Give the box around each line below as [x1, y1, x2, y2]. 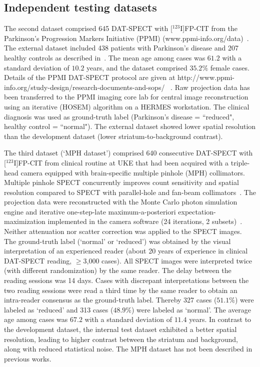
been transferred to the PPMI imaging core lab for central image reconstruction [4, 91, 248, 102]
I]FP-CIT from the [180, 23, 238, 33]
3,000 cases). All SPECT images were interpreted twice [83, 255, 252, 265]
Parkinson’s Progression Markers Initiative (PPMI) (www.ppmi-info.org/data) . [4, 32, 249, 43]
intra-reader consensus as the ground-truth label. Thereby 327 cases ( [4, 294, 217, 305]
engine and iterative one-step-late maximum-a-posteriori [4, 206, 176, 216]
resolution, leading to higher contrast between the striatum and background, [4, 333, 238, 344]
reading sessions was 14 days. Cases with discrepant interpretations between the [4, 275, 249, 285]
